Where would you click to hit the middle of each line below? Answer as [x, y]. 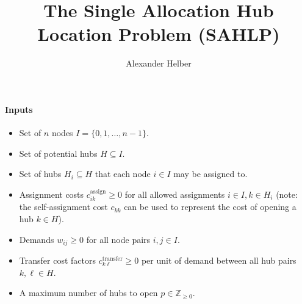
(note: [287, 194]
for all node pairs [118, 239]
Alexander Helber [159, 63]
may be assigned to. [210, 174]
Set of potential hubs [58, 153]
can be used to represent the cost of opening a [210, 207]
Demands [37, 239]
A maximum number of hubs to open [88, 293]
